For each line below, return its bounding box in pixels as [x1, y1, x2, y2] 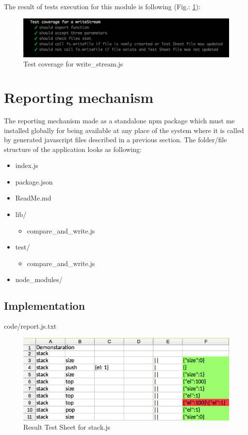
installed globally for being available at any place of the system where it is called [4, 125, 244, 135]
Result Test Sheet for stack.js [23, 422, 111, 432]
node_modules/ [15, 274, 63, 284]
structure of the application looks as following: [4, 144, 142, 154]
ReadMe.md [15, 193, 51, 203]
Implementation [4, 298, 85, 313]
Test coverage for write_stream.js [23, 59, 123, 69]
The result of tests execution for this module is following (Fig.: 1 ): [4, 1, 200, 11]
